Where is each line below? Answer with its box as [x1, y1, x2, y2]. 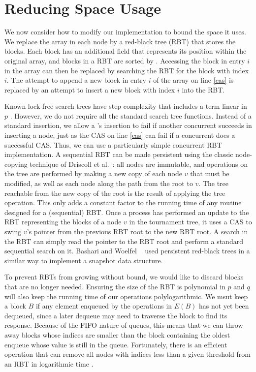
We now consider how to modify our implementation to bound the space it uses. [4, 27, 246, 37]
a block [4, 301, 26, 311]
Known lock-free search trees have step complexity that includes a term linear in [4, 101, 247, 111]
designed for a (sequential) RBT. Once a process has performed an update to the [4, 207, 249, 217]
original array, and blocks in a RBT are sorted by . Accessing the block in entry [4, 55, 245, 65]
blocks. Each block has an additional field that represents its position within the [4, 46, 247, 56]
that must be [190, 168, 229, 179]
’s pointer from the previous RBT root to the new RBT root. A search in [27, 226, 248, 236]
